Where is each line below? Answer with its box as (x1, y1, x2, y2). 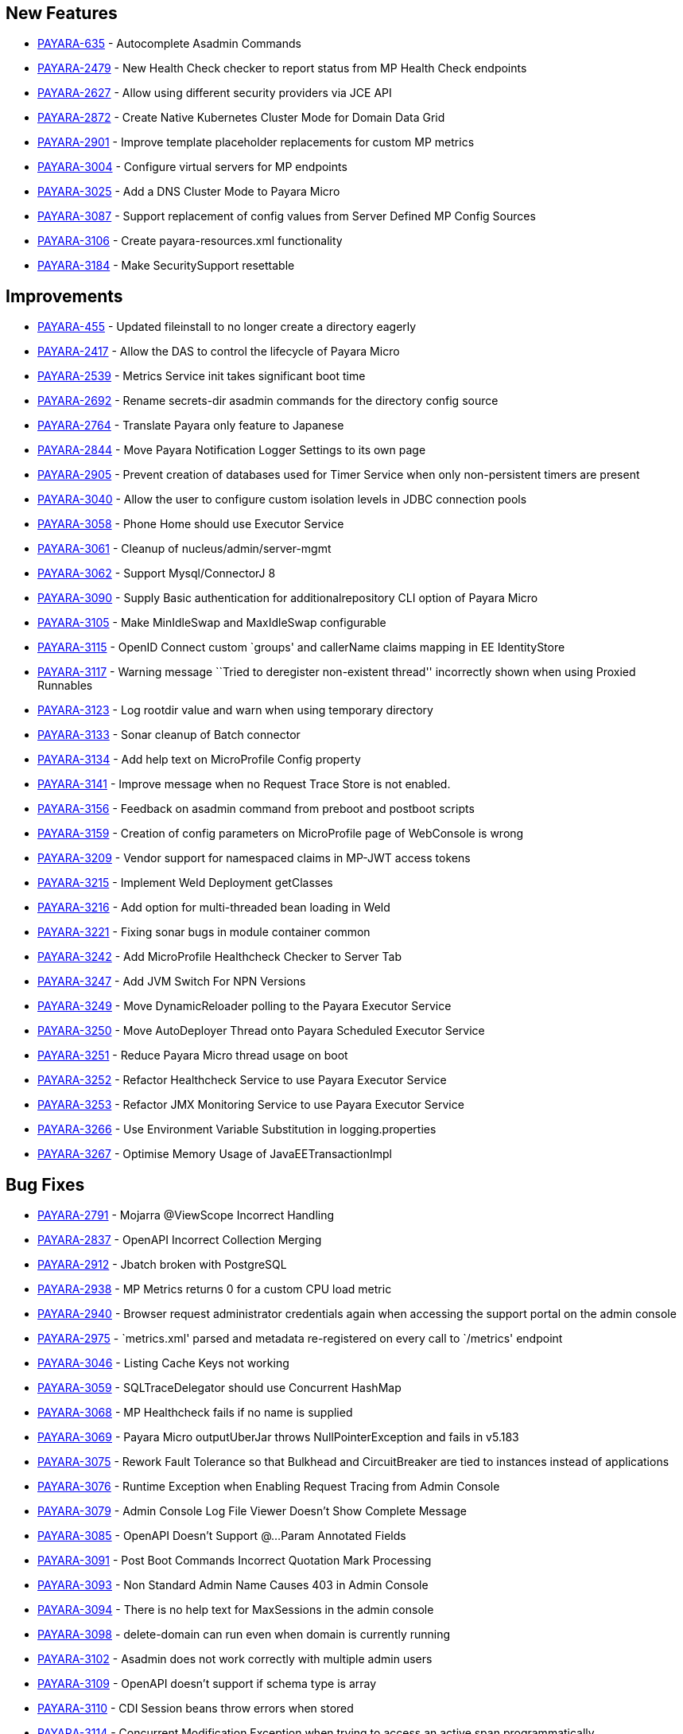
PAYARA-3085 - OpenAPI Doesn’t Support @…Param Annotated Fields (37, 1529, 406, 1543)
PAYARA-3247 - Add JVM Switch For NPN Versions (37, 974, 306, 989)
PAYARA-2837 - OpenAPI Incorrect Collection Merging (37, 1233, 322, 1247)
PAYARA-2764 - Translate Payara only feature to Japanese (37, 418, 344, 433)
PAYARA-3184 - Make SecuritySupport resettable (37, 259, 295, 273)
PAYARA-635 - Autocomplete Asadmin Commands (37, 37, 301, 51)
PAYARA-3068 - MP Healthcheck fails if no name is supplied (37, 1405, 353, 1420)
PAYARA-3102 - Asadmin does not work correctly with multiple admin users (37, 1652, 433, 1666)
